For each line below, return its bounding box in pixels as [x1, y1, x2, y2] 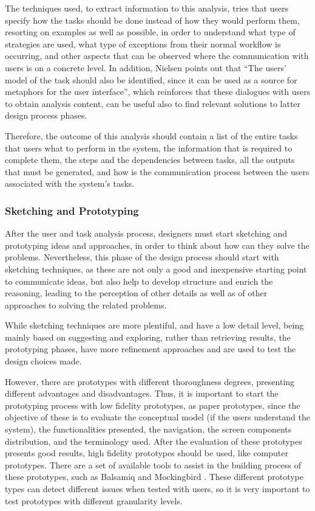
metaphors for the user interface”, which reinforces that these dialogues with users [5, 85, 311, 98]
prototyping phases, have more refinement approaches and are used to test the [5, 342, 296, 355]
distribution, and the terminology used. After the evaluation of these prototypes [5, 434, 302, 447]
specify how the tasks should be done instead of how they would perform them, [5, 13, 300, 26]
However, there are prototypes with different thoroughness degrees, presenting [5, 375, 295, 388]
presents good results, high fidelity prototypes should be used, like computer [5, 447, 288, 459]
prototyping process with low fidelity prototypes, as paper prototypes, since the [5, 398, 300, 411]
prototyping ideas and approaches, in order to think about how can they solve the [5, 238, 310, 251]
